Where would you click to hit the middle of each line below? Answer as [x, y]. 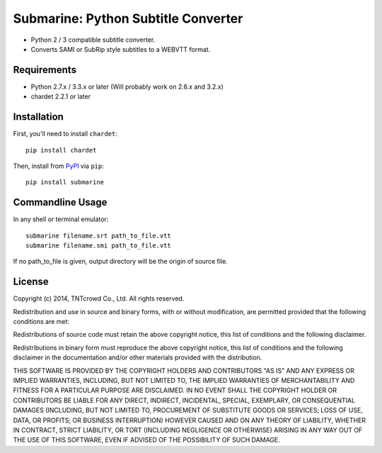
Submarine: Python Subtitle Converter [128, 18]
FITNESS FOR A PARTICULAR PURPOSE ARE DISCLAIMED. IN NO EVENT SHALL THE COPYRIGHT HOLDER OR [175, 391]
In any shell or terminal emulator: [61, 219]
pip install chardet [61, 150]
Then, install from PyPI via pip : [58, 166]
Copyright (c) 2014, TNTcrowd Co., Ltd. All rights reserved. [99, 298]
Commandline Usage [60, 202]
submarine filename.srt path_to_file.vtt [98, 235]
